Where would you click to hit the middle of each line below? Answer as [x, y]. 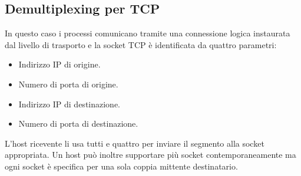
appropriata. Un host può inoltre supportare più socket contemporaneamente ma [150, 155]
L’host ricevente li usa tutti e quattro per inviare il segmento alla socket [135, 143]
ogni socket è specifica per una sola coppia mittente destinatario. [121, 166]
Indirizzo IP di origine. [59, 64]
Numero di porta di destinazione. [78, 123]
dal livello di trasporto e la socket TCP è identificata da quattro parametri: [141, 44]
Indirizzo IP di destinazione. [70, 104]
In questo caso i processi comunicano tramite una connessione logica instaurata [148, 33]
